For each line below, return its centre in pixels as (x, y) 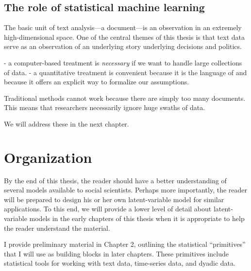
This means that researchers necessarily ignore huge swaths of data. (105, 107)
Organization (48, 157)
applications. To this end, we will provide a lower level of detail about (108, 209)
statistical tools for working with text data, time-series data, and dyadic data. (120, 263)
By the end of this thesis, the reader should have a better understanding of (115, 180)
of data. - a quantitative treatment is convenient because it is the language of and (125, 72)
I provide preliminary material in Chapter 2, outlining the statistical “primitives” (125, 244)
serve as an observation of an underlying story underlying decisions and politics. (123, 46)
